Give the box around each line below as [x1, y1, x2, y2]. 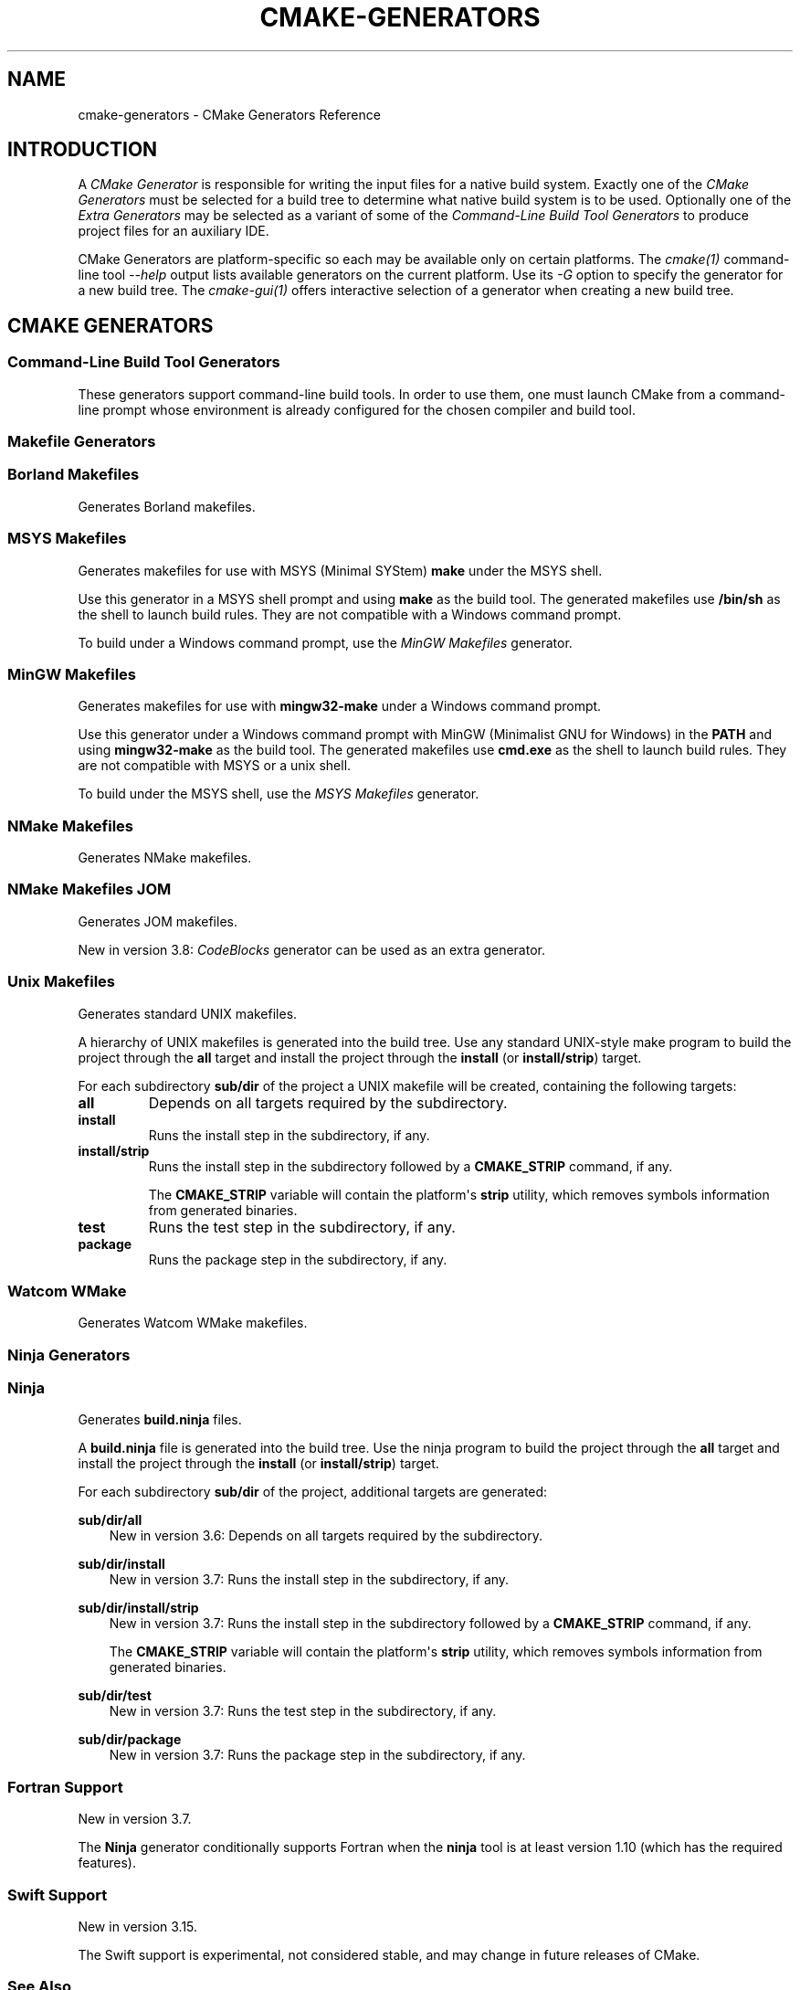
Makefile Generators [7, 432, 156, 451]
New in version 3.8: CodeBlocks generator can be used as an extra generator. [78, 941, 545, 958]
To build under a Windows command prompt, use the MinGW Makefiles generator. [78, 634, 573, 651]
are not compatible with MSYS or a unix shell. [78, 757, 352, 774]
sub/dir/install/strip [78, 1600, 199, 1616]
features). [78, 1855, 136, 1871]
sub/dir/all [78, 1512, 142, 1529]
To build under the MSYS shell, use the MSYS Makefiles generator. [78, 786, 479, 802]
